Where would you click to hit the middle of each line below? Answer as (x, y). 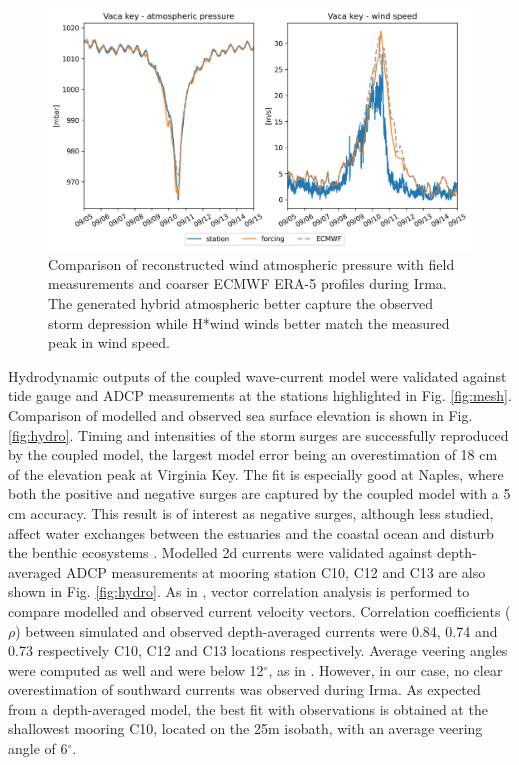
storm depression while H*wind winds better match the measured (249, 322)
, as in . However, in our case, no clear (385, 669)
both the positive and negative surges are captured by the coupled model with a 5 (259, 493)
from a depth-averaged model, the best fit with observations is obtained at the (248, 708)
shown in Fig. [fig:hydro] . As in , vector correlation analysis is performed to (239, 591)
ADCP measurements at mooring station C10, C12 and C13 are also (275, 571)
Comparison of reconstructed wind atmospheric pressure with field (251, 263)
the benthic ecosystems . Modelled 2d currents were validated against (220, 552)
